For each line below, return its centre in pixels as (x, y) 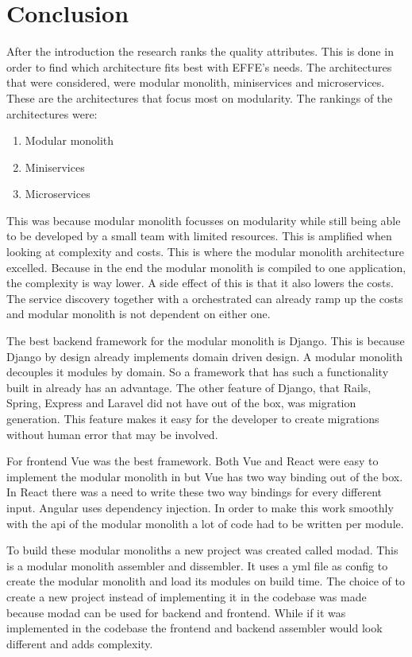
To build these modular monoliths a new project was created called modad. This (202, 550)
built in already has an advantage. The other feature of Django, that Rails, (189, 387)
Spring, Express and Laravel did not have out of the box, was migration (181, 403)
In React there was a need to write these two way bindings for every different (194, 492)
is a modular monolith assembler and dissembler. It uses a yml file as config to (197, 565)
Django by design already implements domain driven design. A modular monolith (205, 356)
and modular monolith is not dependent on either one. (139, 314)
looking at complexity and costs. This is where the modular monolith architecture (205, 252)
